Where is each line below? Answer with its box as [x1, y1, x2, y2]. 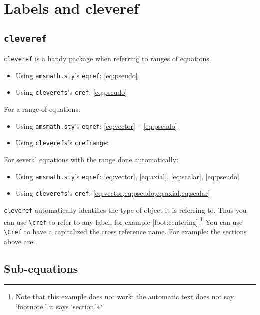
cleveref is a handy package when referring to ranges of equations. [4, 53, 211, 64]
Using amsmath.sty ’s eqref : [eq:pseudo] [15, 70, 138, 80]
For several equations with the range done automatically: [4, 154, 178, 165]
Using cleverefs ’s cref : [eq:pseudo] [15, 87, 127, 97]
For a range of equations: [4, 104, 80, 114]
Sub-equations [4, 260, 78, 276]
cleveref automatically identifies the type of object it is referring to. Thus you [4, 204, 247, 215]
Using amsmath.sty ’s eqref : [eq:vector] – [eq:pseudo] [15, 120, 177, 131]
